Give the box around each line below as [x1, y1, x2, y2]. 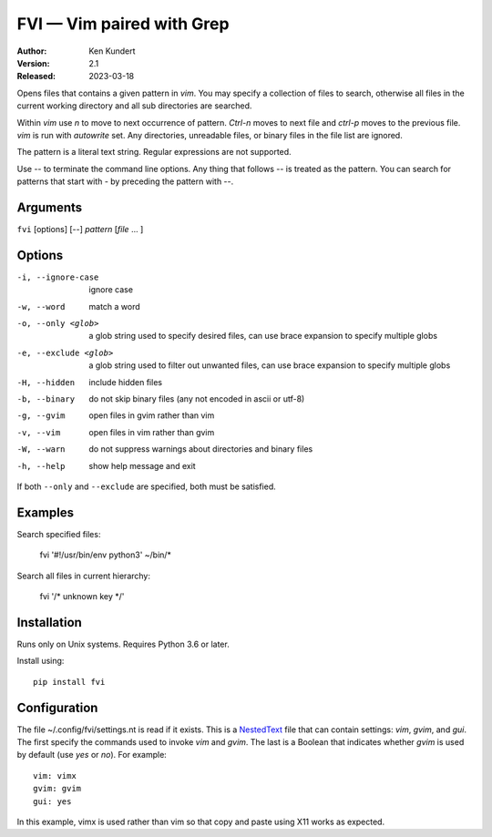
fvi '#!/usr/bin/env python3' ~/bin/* [39, 549, 172, 560]
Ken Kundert [88, 46, 136, 56]
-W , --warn [16, 444, 66, 454]
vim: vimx [33, 771, 77, 781]
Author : [16, 46, 47, 56]
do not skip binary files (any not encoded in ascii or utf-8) [88, 393, 305, 404]
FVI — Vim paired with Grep [16, 14, 230, 34]
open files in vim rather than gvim [88, 426, 215, 437]
